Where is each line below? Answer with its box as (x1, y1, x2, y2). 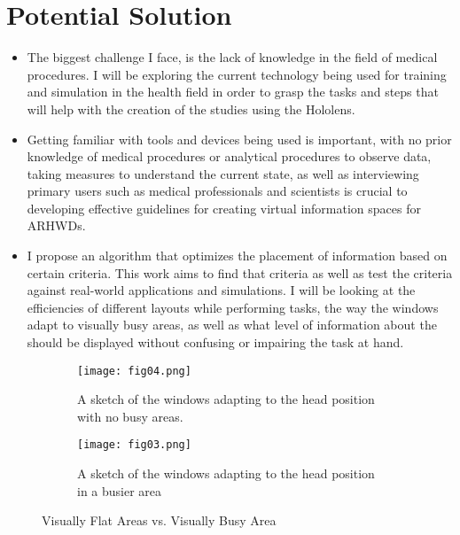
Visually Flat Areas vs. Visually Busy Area (42, 511, 277, 530)
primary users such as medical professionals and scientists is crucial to (27, 182, 408, 200)
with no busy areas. (77, 407, 183, 425)
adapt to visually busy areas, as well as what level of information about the (27, 315, 437, 334)
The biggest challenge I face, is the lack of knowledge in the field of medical (27, 48, 438, 66)
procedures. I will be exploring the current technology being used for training (27, 65, 447, 83)
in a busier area (77, 481, 162, 500)
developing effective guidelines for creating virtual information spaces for (27, 198, 421, 217)
